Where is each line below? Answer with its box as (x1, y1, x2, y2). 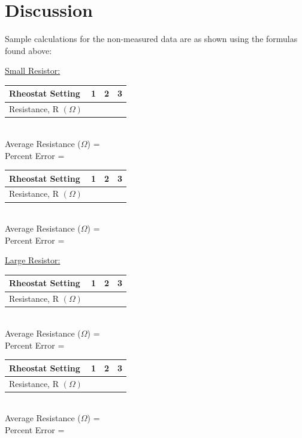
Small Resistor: (5, 64, 61, 77)
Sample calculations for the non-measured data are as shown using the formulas (5, 32, 298, 45)
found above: (5, 44, 52, 56)
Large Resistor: (5, 254, 61, 266)
